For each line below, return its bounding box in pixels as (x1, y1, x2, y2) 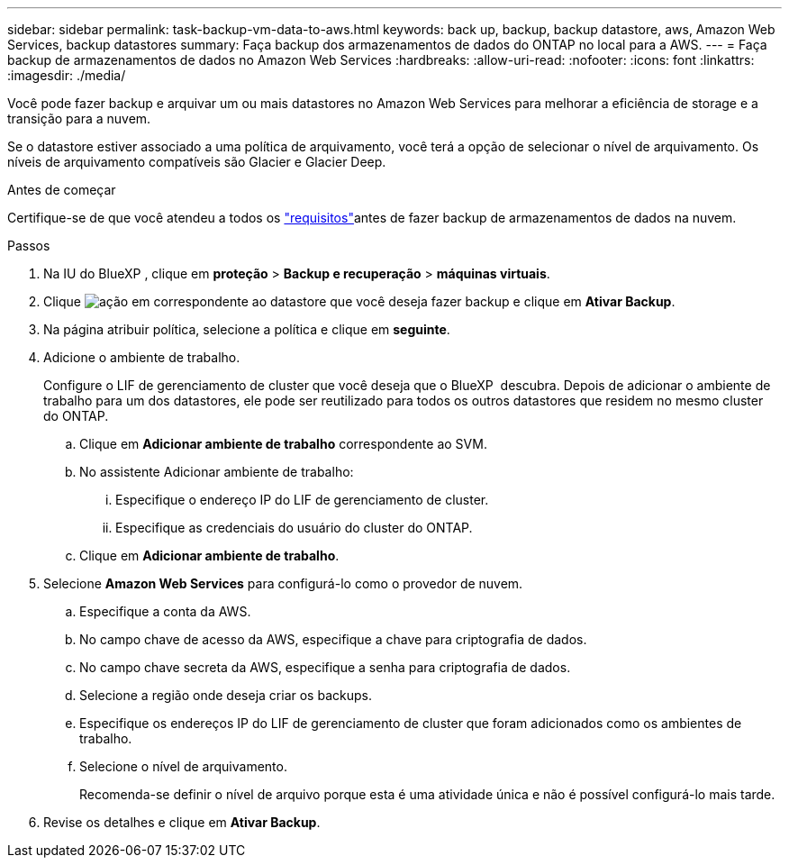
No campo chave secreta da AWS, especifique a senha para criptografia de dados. (79, 660, 571, 675)
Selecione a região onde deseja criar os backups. (79, 687, 372, 703)
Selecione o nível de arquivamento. (79, 759, 287, 774)
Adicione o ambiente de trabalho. (43, 350, 240, 365)
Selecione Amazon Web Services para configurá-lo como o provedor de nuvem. (43, 576, 523, 591)
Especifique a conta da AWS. (79, 604, 251, 619)
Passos (7, 238, 50, 253)
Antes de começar (7, 182, 116, 197)
